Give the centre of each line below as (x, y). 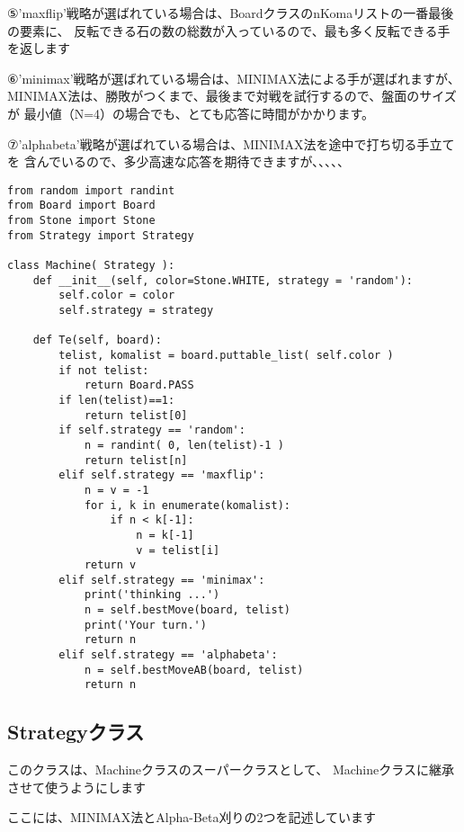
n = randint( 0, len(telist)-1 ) (184, 445)
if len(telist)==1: (117, 400)
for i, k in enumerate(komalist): (187, 505)
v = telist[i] (178, 550)
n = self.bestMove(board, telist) (187, 610)
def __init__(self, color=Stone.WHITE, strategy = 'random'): (223, 280)
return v (110, 565)
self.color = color (117, 295)
